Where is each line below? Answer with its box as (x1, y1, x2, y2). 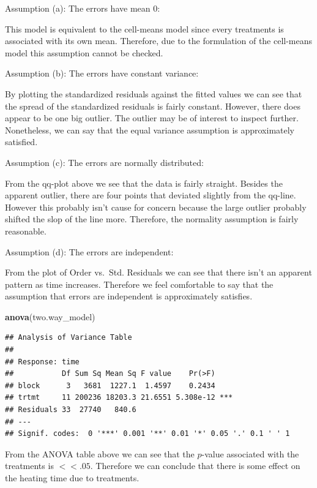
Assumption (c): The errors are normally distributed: (5, 156, 204, 168)
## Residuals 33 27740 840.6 (5, 405, 136, 415)
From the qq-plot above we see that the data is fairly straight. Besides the (5, 176, 283, 189)
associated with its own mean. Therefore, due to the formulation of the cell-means (5, 34, 313, 47)
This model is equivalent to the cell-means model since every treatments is (5, 22, 284, 35)
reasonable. (5, 224, 47, 237)
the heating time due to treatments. (5, 471, 140, 484)
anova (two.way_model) (5, 310, 95, 323)
